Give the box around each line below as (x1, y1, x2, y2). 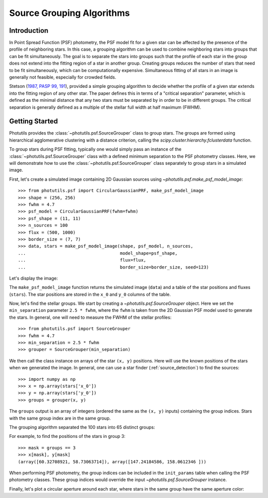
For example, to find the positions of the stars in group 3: (9, 433, 126, 439)
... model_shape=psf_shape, (18, 250, 178, 256)
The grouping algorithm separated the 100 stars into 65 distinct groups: (9, 424, 155, 430)
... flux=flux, (18, 257, 146, 263)
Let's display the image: (9, 275, 58, 281)
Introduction (9, 26, 49, 35)
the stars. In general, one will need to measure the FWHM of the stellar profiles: (9, 314, 172, 320)
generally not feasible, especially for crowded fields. (9, 74, 117, 80)
